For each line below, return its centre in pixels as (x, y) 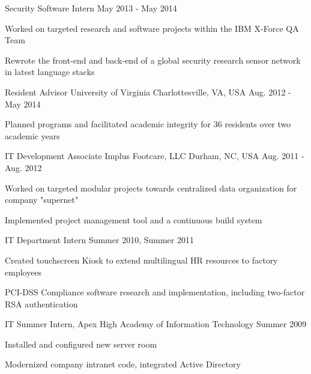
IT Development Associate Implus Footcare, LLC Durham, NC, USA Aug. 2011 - (155, 156)
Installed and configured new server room (81, 344)
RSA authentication (41, 303)
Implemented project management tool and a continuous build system (134, 219)
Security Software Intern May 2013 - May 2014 (91, 8)
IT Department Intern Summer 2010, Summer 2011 (99, 240)
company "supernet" (42, 200)
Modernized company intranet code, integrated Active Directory (123, 364)
